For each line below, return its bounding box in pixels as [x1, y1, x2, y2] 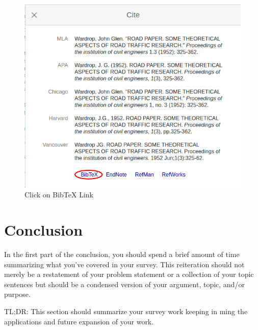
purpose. [4, 289, 31, 299]
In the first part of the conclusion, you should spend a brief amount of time [4, 249, 240, 260]
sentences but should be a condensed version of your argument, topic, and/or [4, 278, 245, 289]
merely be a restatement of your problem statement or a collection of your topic [4, 269, 254, 280]
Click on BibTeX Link [24, 189, 93, 200]
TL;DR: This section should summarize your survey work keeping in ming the [4, 306, 248, 316]
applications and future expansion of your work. [4, 316, 154, 326]
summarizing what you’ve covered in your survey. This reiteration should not [4, 259, 245, 269]
